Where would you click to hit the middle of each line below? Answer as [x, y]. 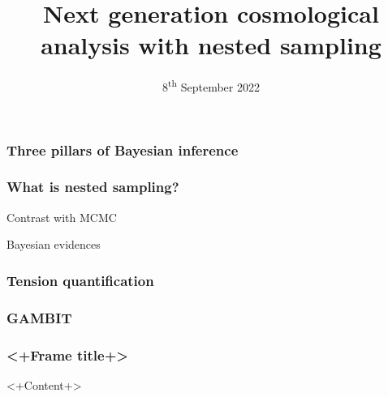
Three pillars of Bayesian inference [123, 149]
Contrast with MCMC [62, 217]
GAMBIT [39, 317]
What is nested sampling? [93, 187]
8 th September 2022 [211, 85]
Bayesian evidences [54, 244]
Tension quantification [80, 280]
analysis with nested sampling [211, 45]
